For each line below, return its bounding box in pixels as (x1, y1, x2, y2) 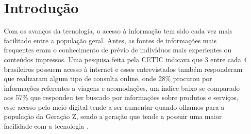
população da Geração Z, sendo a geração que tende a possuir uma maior (4, 111, 222, 121)
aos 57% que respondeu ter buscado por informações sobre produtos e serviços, (4, 92, 238, 102)
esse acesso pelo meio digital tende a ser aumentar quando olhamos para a (4, 101, 225, 112)
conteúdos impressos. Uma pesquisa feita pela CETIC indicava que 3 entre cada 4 (4, 54, 247, 64)
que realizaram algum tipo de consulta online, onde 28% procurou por (4, 73, 212, 84)
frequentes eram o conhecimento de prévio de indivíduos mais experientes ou (4, 45, 232, 55)
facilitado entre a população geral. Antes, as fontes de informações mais (4, 35, 217, 45)
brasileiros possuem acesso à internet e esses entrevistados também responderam (4, 64, 243, 74)
